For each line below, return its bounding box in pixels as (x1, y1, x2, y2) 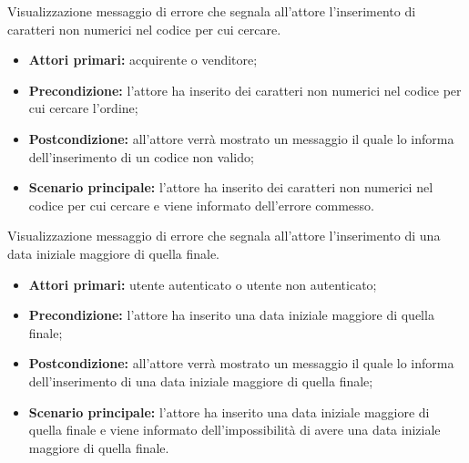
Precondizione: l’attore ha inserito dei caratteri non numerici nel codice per (28, 80, 462, 99)
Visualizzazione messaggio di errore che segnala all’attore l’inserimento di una (7, 226, 441, 245)
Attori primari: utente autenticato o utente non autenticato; (28, 274, 377, 293)
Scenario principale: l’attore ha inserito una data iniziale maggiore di (28, 402, 430, 421)
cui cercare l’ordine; (28, 98, 138, 118)
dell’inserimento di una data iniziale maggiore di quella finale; (28, 371, 373, 390)
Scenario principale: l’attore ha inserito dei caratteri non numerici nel (28, 178, 433, 197)
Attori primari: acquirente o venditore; (28, 50, 258, 69)
